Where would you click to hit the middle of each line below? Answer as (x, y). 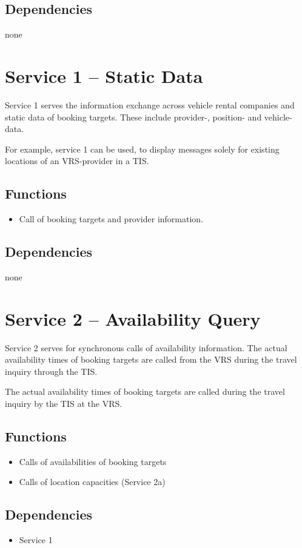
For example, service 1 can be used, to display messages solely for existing (142, 149)
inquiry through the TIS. (51, 371)
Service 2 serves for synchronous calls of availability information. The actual (146, 347)
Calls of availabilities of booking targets (93, 461)
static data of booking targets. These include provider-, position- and (133, 117)
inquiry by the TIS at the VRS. (64, 403)
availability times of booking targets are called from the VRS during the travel (151, 359)
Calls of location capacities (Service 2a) (92, 482)
